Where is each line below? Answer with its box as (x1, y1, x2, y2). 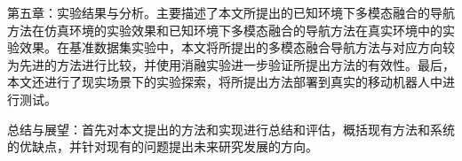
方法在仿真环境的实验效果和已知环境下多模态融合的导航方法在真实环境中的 (7, 20, 442, 39)
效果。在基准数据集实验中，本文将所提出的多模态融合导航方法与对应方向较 (19, 38, 455, 57)
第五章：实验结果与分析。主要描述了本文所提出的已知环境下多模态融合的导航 (7, 4, 455, 21)
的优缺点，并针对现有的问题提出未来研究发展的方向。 (7, 137, 318, 156)
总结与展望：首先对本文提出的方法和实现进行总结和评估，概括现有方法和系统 (7, 119, 455, 138)
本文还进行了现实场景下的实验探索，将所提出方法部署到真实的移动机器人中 (7, 73, 442, 91)
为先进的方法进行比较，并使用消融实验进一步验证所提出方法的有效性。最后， (7, 55, 455, 73)
